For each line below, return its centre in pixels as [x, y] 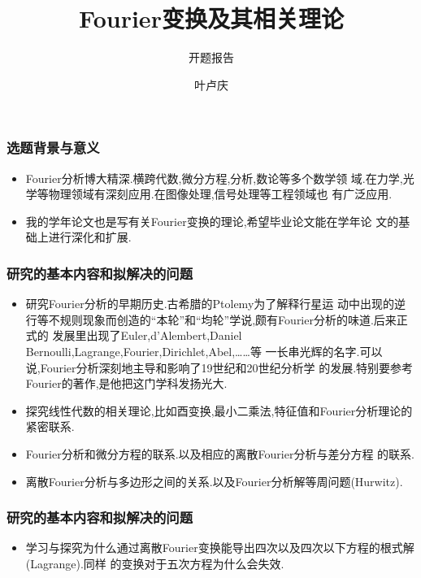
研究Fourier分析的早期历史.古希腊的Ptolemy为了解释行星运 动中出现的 [210, 304]
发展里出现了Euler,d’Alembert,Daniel [147, 335]
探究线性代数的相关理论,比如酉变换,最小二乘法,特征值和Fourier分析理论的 [219, 410]
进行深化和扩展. [90, 237]
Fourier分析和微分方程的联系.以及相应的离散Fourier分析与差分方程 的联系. [220, 453]
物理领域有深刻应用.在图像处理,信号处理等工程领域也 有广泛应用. [220, 194]
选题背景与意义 [53, 148]
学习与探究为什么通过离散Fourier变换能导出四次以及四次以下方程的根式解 [220, 548]
